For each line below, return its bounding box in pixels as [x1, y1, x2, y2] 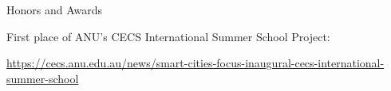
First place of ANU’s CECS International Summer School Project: [6, 28, 330, 44]
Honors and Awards [6, 2, 103, 17]
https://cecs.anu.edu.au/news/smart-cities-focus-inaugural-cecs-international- [6, 55, 385, 71]
